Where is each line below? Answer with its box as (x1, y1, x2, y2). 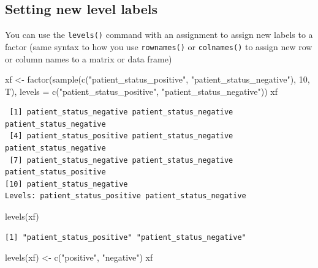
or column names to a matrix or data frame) (5, 52, 172, 65)
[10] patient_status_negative (5, 179, 128, 188)
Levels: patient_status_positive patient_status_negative (5, 192, 246, 201)
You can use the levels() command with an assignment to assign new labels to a (5, 28, 313, 41)
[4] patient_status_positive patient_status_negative (9, 132, 233, 141)
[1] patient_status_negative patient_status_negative (9, 108, 233, 117)
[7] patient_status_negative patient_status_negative (9, 155, 233, 165)
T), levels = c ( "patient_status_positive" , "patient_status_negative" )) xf (5, 84, 278, 97)
